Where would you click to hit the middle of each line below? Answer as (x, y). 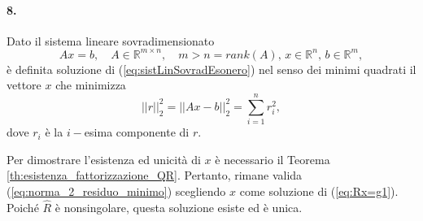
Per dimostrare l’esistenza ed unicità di (104, 159)
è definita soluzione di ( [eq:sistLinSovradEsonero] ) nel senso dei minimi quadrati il (211, 69)
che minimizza (91, 85)
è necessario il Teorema (273, 159)
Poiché (23, 207)
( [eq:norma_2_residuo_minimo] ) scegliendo (116, 191)
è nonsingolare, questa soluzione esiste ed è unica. (179, 207)
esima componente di (137, 132)
